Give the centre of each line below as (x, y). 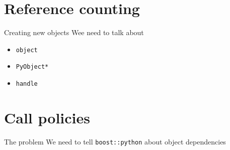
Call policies (47, 117)
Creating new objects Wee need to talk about (74, 32)
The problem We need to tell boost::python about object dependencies (115, 141)
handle (27, 84)
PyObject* (32, 67)
